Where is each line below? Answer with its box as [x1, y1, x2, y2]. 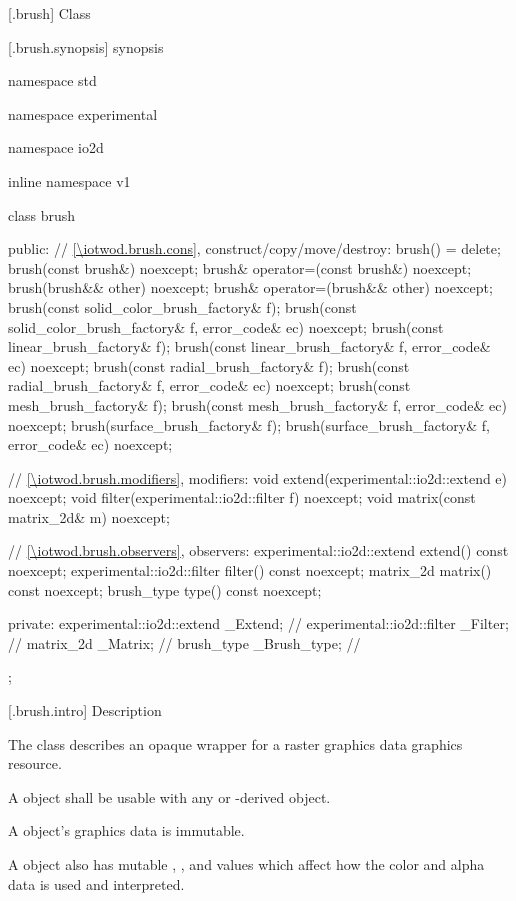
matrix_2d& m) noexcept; [8, 506, 170, 527]
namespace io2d [8, 137, 104, 158]
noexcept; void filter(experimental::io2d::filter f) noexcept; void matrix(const [8, 487, 476, 508]
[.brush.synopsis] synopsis [8, 36, 164, 57]
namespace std [8, 70, 97, 91]
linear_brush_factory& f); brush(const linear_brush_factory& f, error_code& [8, 336, 491, 357]
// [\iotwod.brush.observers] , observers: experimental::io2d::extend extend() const [8, 540, 509, 561]
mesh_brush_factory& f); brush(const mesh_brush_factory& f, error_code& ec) [8, 394, 507, 415]
